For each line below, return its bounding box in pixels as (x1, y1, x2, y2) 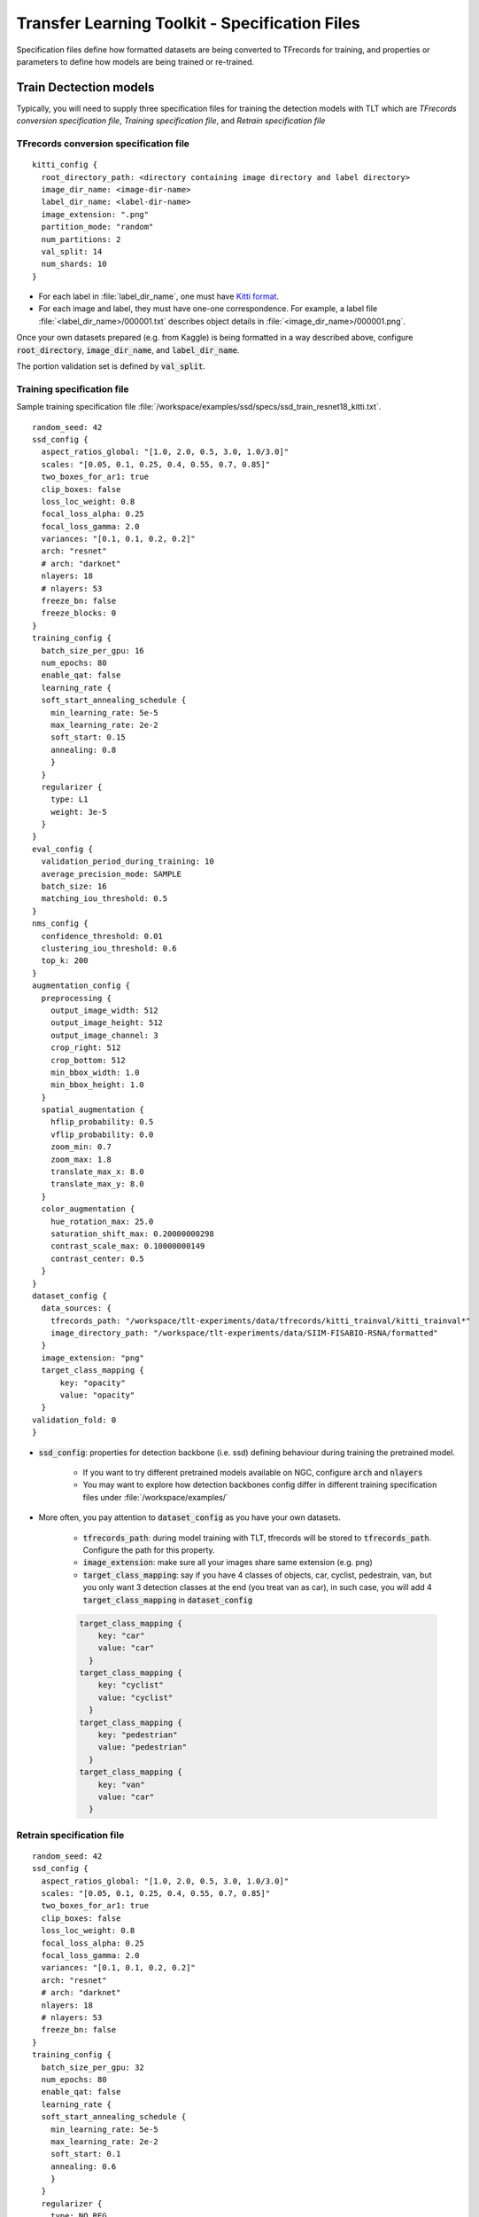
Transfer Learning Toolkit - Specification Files (16, 13, 360, 33)
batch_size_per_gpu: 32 (41, 2062, 145, 2072)
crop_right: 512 (50, 1043, 121, 1053)
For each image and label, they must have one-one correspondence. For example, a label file (38, 303, 378, 314)
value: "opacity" (59, 1391, 135, 1400)
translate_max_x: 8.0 (50, 1167, 145, 1177)
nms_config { (32, 919, 89, 928)
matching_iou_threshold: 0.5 (41, 894, 168, 904)
